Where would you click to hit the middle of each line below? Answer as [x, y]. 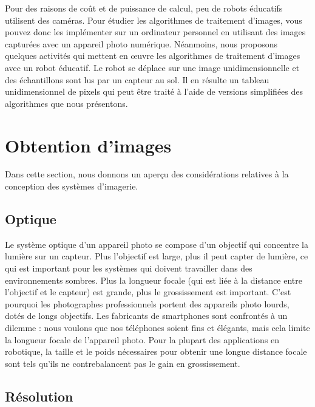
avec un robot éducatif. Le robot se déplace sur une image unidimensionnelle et [152, 67]
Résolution [39, 396]
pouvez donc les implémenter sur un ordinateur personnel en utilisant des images [155, 32]
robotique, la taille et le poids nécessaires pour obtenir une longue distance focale [156, 351]
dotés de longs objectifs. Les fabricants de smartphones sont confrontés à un [146, 316]
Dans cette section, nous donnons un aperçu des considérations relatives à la [147, 174]
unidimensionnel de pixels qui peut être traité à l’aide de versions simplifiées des [154, 91]
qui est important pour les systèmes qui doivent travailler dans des [129, 268]
